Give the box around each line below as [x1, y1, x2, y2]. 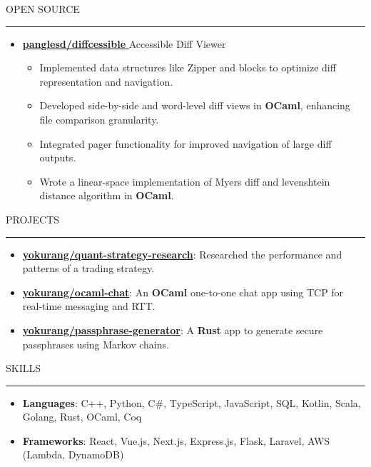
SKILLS [6, 361, 41, 376]
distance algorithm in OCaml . [39, 188, 174, 203]
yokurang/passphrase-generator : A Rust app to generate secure [22, 322, 323, 337]
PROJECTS [6, 211, 60, 226]
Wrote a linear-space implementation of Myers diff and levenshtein [39, 174, 330, 189]
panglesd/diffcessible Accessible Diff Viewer [22, 36, 226, 51]
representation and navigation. [39, 74, 173, 89]
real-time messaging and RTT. [22, 298, 156, 313]
